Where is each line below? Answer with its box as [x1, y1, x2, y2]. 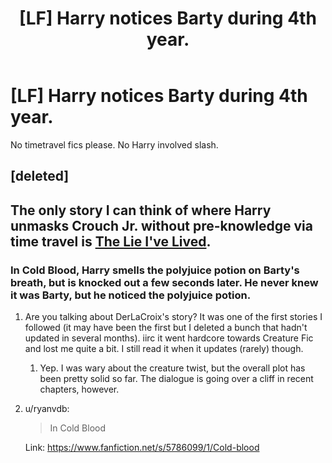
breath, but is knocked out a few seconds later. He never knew [10, 275, 319, 289]
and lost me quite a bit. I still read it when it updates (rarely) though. [24, 343, 304, 355]
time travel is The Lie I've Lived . [10, 233, 212, 250]
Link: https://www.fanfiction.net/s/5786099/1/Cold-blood [24, 442, 260, 454]
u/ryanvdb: [24, 403, 70, 415]
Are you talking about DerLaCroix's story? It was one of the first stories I [24, 311, 323, 323]
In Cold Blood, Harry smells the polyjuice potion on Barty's [10, 263, 300, 277]
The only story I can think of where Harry [10, 202, 272, 219]
